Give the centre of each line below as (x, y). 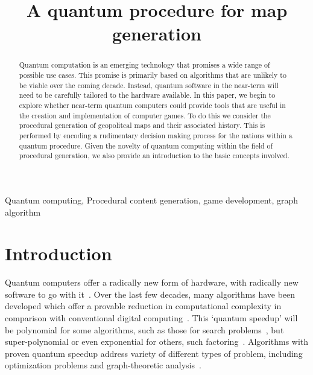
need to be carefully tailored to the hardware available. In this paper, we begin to (147, 95)
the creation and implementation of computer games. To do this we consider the (145, 115)
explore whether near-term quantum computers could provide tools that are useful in (152, 105)
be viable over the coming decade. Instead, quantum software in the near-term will (149, 85)
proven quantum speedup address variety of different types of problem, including (154, 353)
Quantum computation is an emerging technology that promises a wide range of (144, 65)
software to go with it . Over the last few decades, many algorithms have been (150, 294)
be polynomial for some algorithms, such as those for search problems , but (144, 329)
